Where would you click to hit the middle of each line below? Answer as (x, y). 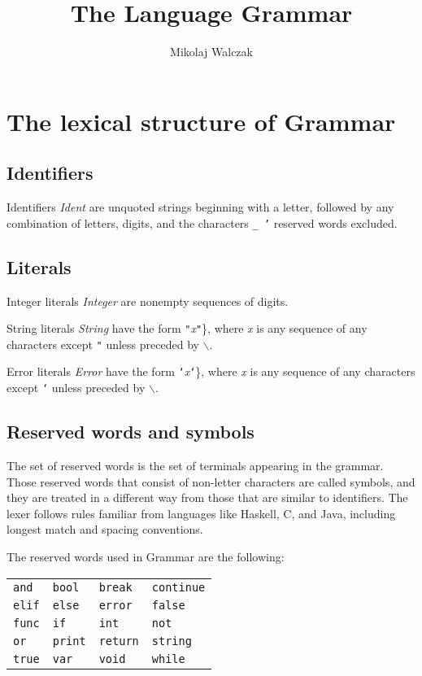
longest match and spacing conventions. (105, 529)
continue (178, 587)
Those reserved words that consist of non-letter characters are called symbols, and (211, 481)
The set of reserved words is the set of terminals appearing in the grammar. (195, 465)
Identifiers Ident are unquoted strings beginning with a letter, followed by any (200, 207)
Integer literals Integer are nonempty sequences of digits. (148, 301)
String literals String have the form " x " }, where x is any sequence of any (187, 328)
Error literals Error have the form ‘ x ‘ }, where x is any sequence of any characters (211, 371)
